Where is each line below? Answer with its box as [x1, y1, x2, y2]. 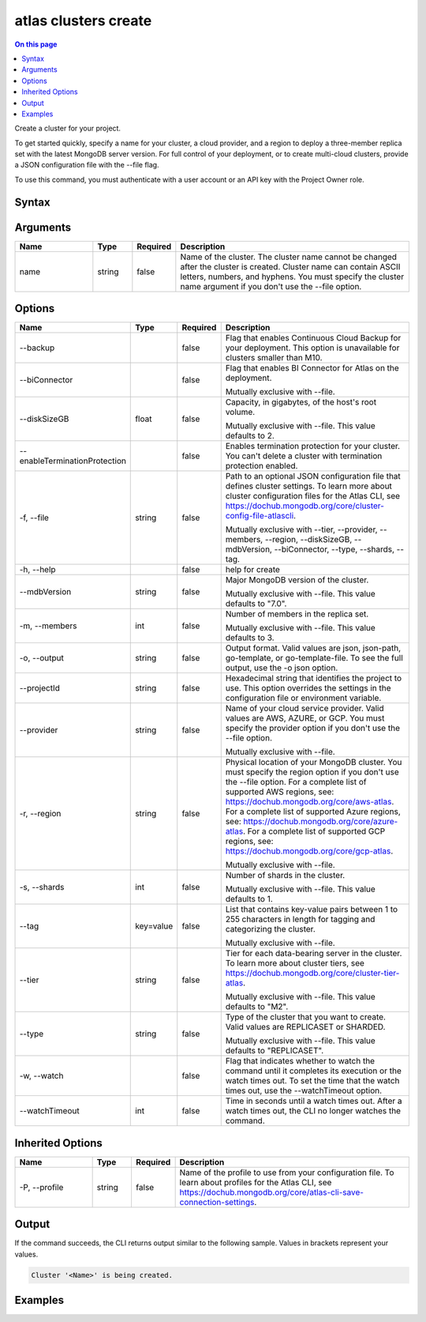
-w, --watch [19, 1071, 64, 1082]
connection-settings [179, 1196, 255, 1207]
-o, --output [19, 653, 65, 664]
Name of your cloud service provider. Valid [225, 703, 384, 714]
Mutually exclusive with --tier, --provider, [225, 524, 378, 535]
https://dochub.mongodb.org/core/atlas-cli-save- [179, 1186, 364, 1197]
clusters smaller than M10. [225, 352, 323, 363]
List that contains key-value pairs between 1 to [225, 904, 398, 915]
